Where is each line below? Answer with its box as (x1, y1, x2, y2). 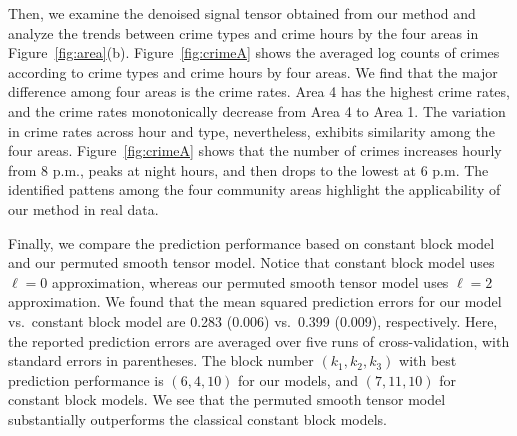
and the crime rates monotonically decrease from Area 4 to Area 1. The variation (8, 100, 506, 121)
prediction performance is (8, 369, 164, 390)
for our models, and (238, 369, 358, 390)
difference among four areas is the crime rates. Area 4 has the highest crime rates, (8, 81, 510, 102)
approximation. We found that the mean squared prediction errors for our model (8, 291, 502, 312)
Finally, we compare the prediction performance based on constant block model (8, 232, 495, 253)
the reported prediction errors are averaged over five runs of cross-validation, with (8, 330, 510, 351)
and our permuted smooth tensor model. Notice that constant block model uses (8, 252, 495, 273)
